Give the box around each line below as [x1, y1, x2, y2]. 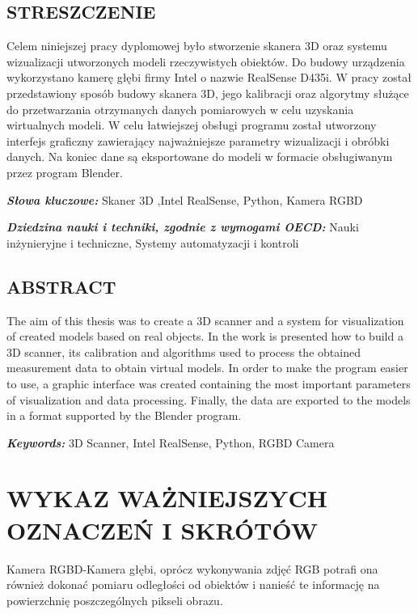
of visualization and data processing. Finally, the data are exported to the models [6, 391, 411, 408]
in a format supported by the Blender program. [6, 407, 242, 424]
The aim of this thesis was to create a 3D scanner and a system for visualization [6, 311, 404, 328]
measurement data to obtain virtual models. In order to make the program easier [6, 359, 408, 376]
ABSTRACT [6, 273, 116, 299]
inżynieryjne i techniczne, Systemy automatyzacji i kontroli [6, 234, 299, 251]
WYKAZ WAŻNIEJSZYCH [6, 481, 327, 514]
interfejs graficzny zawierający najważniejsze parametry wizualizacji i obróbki [6, 132, 390, 149]
